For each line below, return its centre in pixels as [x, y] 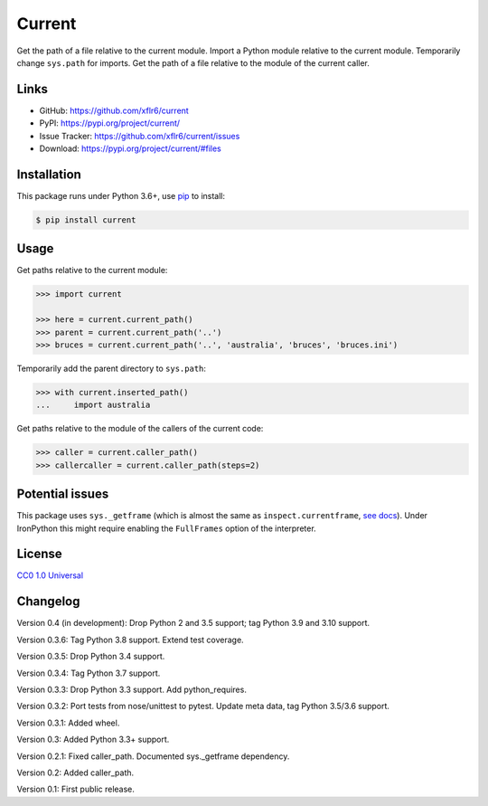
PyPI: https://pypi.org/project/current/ [110, 123]
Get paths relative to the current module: [92, 270]
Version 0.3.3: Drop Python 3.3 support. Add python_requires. [132, 689]
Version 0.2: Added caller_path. [75, 773]
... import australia [93, 405]
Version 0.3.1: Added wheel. [68, 723]
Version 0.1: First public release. [76, 789]
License [39, 554]
